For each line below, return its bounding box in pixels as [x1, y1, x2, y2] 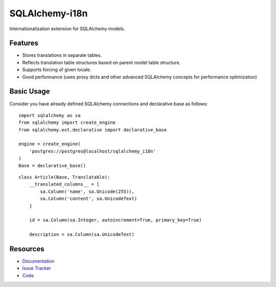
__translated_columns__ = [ [29, 182, 100, 187]
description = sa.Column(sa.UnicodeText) [29, 232, 135, 237]
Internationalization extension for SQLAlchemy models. [9, 26, 125, 32]
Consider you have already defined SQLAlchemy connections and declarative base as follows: [9, 100, 208, 107]
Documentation [22, 258, 55, 264]
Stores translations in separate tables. [22, 52, 102, 58]
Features [9, 39, 38, 48]
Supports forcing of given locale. [22, 67, 91, 73]
